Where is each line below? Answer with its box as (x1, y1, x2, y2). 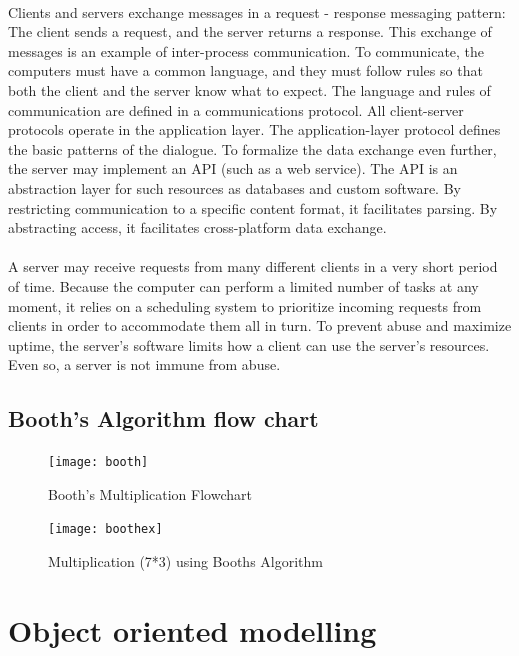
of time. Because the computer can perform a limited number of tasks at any (8, 275, 479, 296)
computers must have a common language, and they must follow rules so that (8, 60, 483, 81)
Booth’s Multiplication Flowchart (48, 483, 252, 504)
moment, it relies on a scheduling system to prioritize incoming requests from (8, 295, 482, 316)
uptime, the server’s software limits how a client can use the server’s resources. (8, 334, 490, 355)
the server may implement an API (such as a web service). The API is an (8, 158, 458, 179)
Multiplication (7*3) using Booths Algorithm (48, 550, 323, 571)
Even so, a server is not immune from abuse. (8, 354, 281, 375)
